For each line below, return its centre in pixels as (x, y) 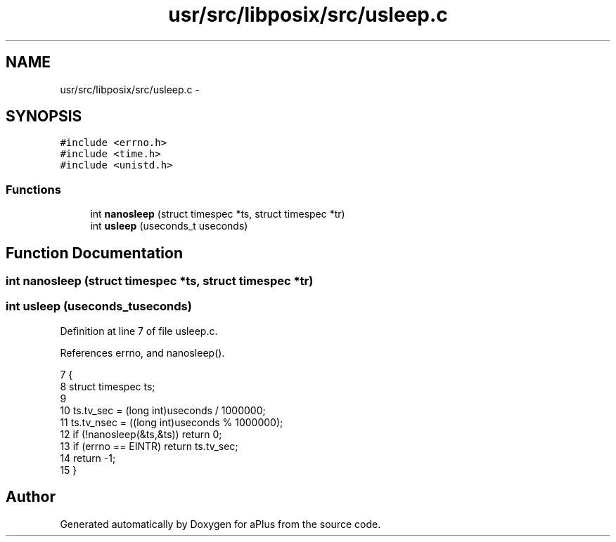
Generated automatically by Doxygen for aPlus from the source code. (220, 524)
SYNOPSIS (44, 117)
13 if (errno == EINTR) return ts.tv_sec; (149, 446)
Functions (33, 189)
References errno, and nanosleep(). (142, 352)
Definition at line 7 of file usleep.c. (139, 331)
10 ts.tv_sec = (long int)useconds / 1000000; (163, 410)
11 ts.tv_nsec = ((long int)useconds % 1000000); (172, 422)
